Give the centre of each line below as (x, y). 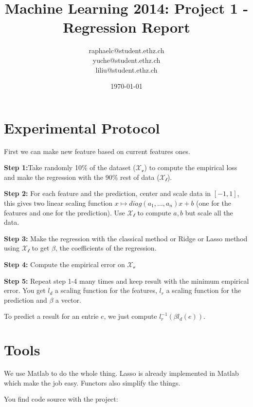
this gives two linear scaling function (58, 203)
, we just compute (130, 316)
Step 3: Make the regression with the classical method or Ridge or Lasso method (126, 238)
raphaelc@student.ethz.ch (126, 50)
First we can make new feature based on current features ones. (97, 151)
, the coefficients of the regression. (106, 248)
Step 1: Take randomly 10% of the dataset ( (70, 167)
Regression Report (126, 27)
